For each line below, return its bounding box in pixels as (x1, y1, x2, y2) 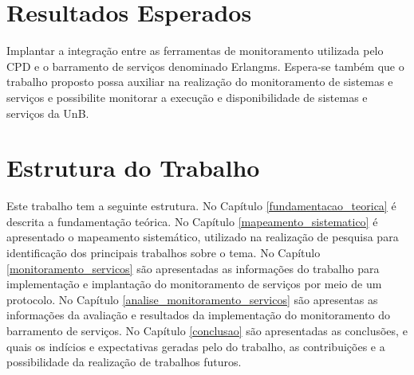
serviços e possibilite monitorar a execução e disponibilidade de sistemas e (6, 88, 368, 105)
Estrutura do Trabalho (6, 151, 260, 184)
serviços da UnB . (6, 104, 89, 121)
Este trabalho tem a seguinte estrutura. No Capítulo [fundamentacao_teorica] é (6, 197, 396, 214)
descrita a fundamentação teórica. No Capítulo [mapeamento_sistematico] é (6, 213, 378, 229)
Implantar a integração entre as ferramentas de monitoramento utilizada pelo (6, 42, 384, 59)
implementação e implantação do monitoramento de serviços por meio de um (6, 275, 382, 292)
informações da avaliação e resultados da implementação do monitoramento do (6, 307, 390, 323)
